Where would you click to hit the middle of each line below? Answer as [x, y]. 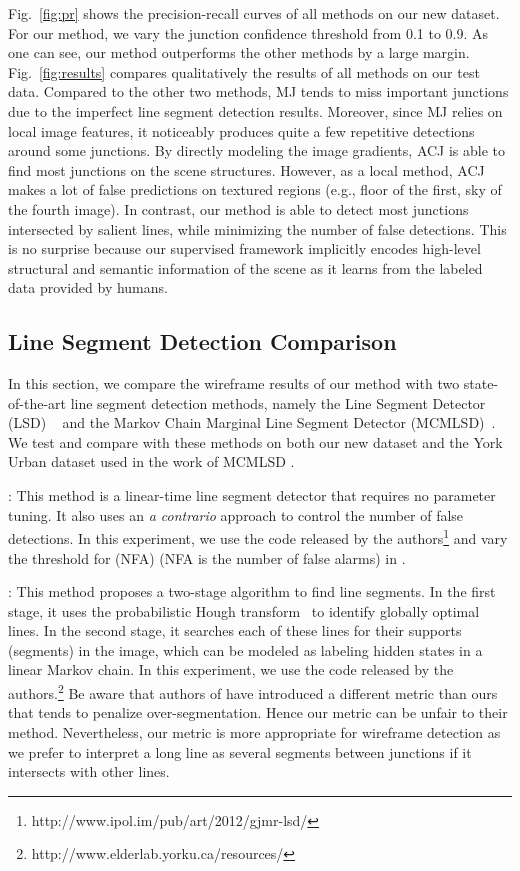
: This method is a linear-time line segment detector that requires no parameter [252, 495]
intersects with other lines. [89, 771]
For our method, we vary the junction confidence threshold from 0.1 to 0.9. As [248, 32]
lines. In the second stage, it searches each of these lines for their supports [235, 630]
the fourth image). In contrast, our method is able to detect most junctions [238, 208]
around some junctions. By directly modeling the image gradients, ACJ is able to [257, 150]
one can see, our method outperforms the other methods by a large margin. [239, 52]
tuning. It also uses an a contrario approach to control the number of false [236, 514]
